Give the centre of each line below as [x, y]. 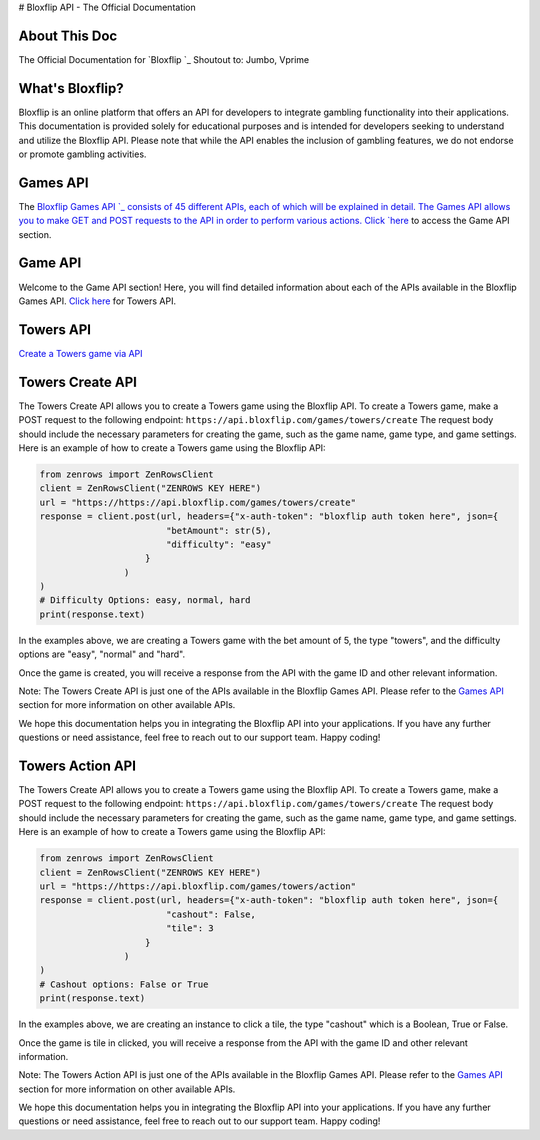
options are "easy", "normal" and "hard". [101, 654]
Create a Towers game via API [81, 353]
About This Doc [68, 35]
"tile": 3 [189, 928]
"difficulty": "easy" [218, 544]
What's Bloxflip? [71, 88]
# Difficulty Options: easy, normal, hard [145, 600]
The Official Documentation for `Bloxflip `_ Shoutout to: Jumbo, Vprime [164, 59]
